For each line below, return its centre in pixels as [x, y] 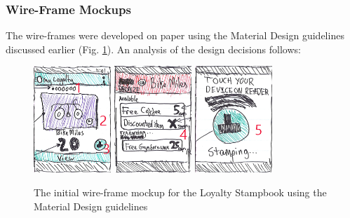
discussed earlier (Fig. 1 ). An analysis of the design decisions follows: [153, 49]
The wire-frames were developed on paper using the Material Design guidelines [175, 35]
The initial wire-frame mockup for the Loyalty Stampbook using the [180, 192]
